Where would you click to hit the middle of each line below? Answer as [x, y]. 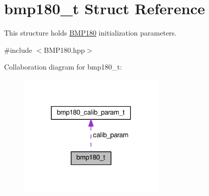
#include [18, 50]
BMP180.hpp [64, 50]
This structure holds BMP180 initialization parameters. [91, 33]
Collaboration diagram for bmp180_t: [63, 67]
